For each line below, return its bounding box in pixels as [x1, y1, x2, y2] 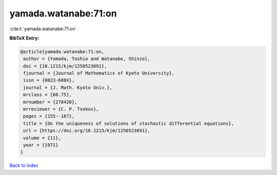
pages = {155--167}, [23, 113, 75, 119]
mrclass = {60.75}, [23, 92, 72, 98]
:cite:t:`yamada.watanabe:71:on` [9, 26, 77, 32]
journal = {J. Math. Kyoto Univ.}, [23, 85, 113, 90]
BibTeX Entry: [9, 35, 39, 41]
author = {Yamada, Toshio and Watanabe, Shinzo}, [23, 56, 151, 62]
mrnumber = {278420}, [23, 99, 77, 105]
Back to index [9, 162, 38, 169]
